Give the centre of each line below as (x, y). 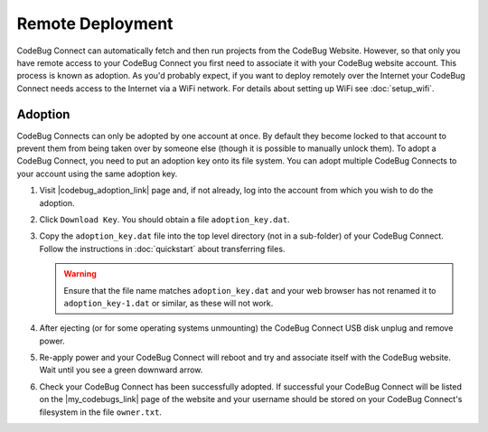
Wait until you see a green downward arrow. (121, 370)
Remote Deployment (95, 23)
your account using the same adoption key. (97, 174)
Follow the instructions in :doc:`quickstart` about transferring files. (162, 249)
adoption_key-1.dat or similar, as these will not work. (169, 303)
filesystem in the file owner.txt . (101, 412)
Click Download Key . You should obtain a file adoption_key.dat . (164, 219)
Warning (80, 274)
